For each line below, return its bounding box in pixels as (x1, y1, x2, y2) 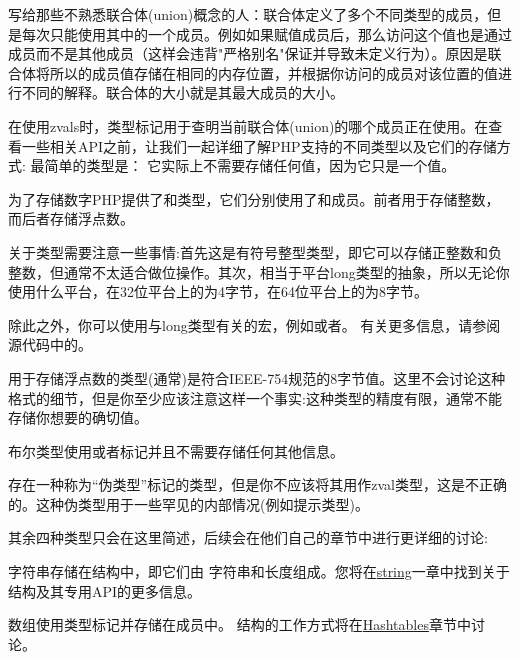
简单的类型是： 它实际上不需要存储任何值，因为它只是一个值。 (44, 155, 456, 176)
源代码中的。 (8, 334, 92, 355)
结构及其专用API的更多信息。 (8, 580, 202, 601)
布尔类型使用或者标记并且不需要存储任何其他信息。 (8, 440, 344, 461)
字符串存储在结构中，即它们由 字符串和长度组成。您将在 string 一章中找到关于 (8, 561, 510, 582)
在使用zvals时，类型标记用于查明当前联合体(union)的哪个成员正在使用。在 (8, 115, 489, 136)
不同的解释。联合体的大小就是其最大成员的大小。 (21, 82, 344, 103)
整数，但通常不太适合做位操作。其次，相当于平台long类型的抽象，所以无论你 (8, 261, 510, 282)
